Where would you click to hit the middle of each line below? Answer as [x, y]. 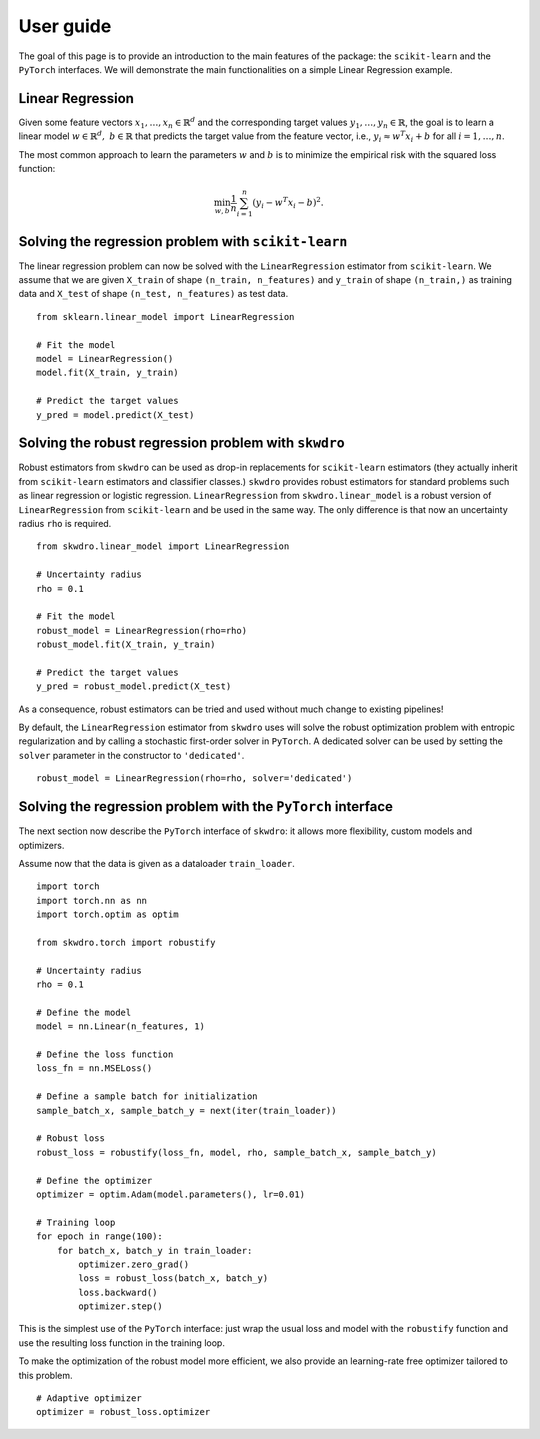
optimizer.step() [121, 1306]
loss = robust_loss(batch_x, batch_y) [173, 1278]
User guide [65, 26]
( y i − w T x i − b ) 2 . [288, 202]
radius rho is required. [65, 524]
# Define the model [84, 1012]
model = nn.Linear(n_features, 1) [120, 1026]
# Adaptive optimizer [89, 1398]
